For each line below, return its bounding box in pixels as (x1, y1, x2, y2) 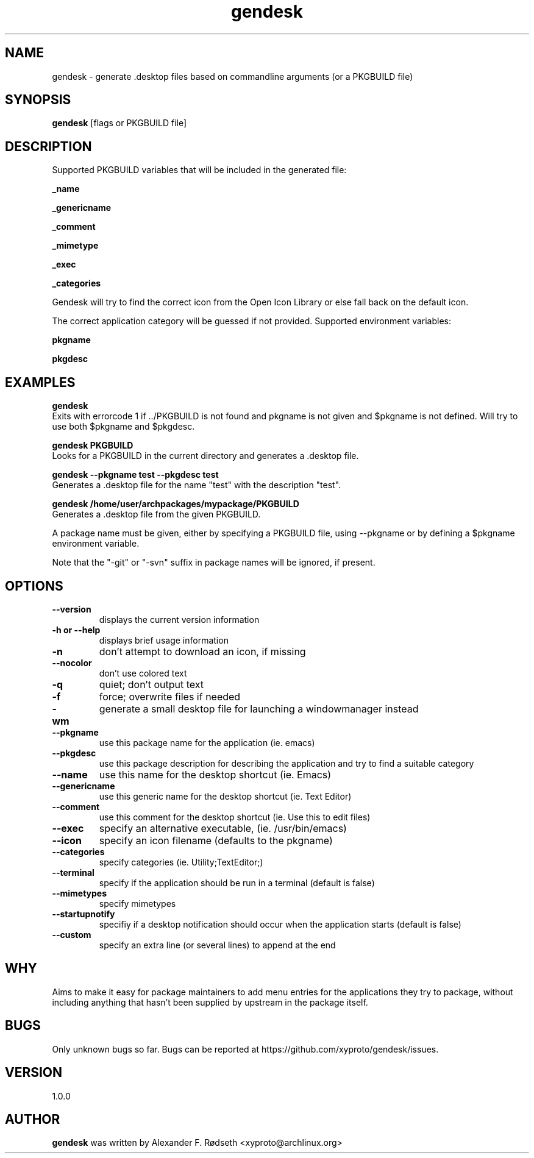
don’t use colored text (99, 667, 187, 678)
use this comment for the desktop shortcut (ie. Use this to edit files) (99, 811, 371, 822)
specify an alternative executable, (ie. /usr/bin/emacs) (99, 822, 347, 834)
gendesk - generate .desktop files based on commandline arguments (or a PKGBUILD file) (52, 71, 413, 82)
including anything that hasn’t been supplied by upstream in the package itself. (52, 996, 368, 1007)
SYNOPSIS (5, 92, 71, 108)
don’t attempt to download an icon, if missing (99, 645, 306, 658)
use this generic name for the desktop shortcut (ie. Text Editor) (99, 790, 352, 801)
